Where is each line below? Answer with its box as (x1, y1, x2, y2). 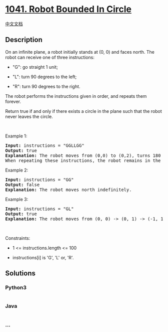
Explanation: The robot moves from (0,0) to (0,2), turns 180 (5, 152, 161, 158)
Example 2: (5, 167, 28, 173)
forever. (5, 98, 21, 104)
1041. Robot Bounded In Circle (5, 4, 131, 15)
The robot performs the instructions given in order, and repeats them (5, 93, 147, 99)
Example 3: (5, 196, 28, 202)
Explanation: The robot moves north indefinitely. (5, 187, 132, 193)
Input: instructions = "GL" (5, 206, 74, 212)
